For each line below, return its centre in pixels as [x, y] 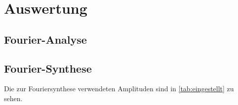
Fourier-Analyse [45, 39]
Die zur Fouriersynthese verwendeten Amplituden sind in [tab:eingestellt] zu [119, 89]
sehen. [13, 98]
